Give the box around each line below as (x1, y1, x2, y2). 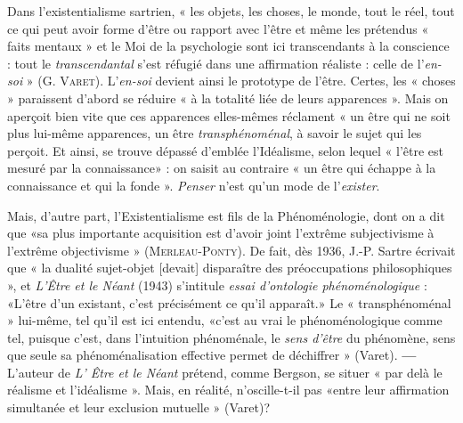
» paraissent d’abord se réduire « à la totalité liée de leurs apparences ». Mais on (7, 88, 449, 107)
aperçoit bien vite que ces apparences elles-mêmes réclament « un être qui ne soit (7, 106, 451, 125)
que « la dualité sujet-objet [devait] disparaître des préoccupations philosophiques (7, 258, 452, 277)
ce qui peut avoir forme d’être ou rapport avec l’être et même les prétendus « (7, 19, 429, 37)
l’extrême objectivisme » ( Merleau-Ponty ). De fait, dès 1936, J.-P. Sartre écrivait (7, 240, 456, 259)
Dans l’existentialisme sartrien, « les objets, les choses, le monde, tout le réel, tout (7, 2, 455, 20)
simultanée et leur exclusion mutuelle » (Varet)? (7, 398, 270, 417)
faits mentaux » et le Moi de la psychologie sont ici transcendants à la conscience (7, 37, 450, 55)
